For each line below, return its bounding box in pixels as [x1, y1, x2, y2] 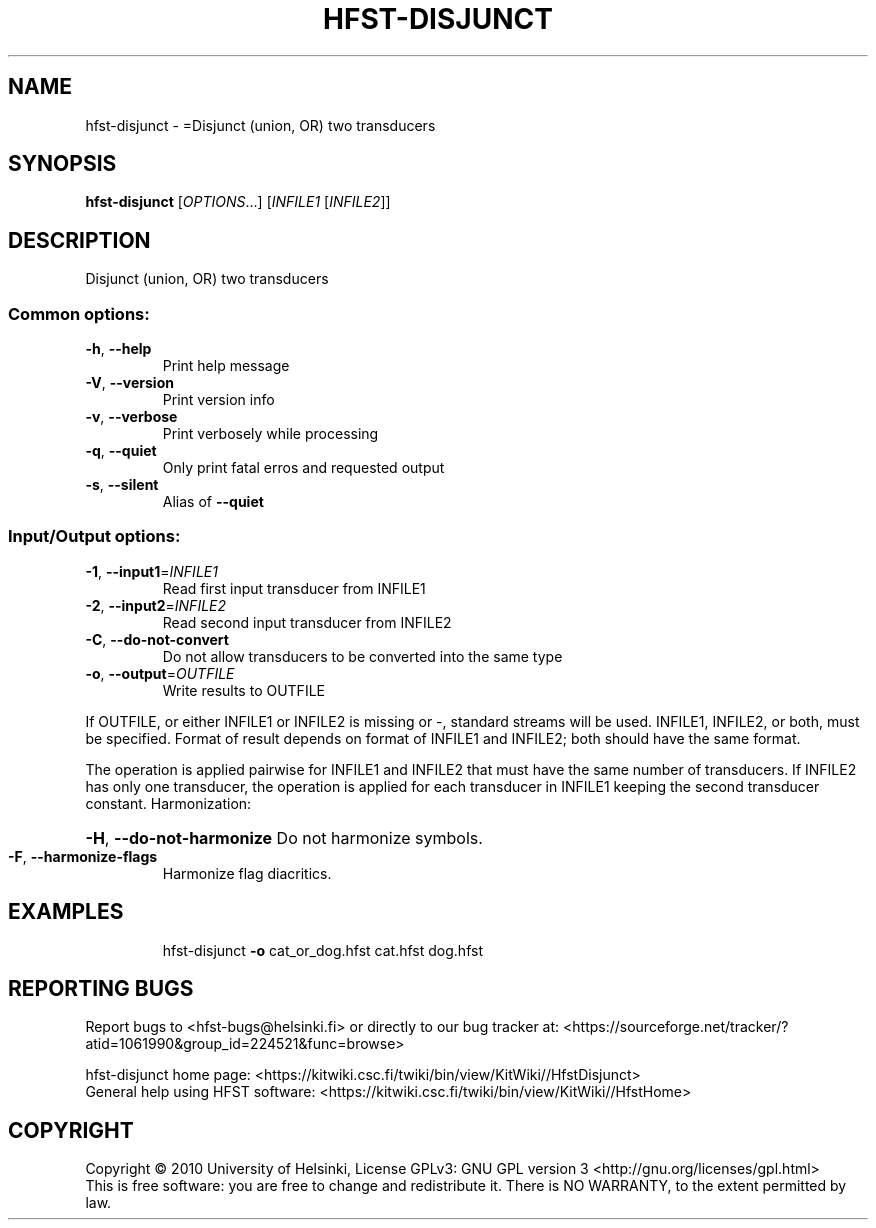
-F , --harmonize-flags [8, 847, 158, 865]
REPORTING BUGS [8, 976, 194, 1002]
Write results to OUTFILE [162, 681, 325, 699]
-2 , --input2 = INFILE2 [85, 596, 227, 614]
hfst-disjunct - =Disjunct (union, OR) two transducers [85, 116, 436, 134]
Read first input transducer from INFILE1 [162, 579, 426, 597]
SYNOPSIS [8, 151, 117, 177]
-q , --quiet [85, 442, 157, 460]
